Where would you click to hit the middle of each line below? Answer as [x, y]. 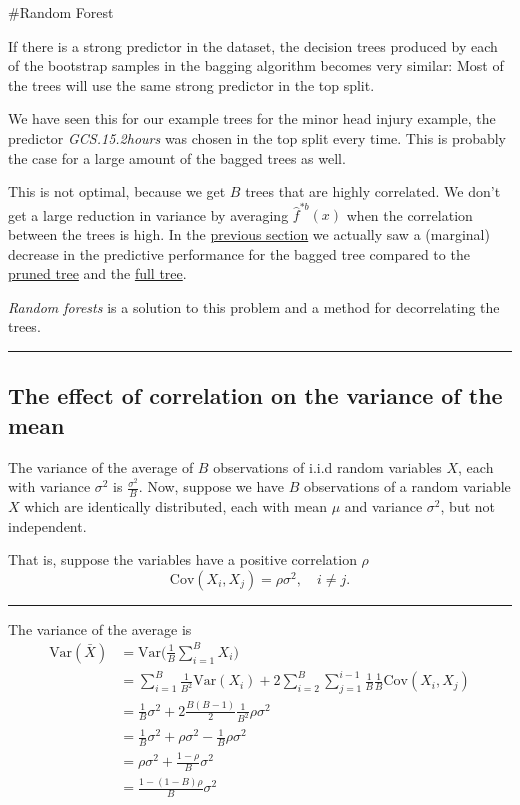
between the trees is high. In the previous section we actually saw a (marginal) [249, 234]
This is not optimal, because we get [117, 191]
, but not [468, 506]
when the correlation [409, 214]
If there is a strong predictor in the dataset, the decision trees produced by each [253, 45]
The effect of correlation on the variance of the [255, 395]
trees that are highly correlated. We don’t [373, 191]
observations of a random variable [407, 486]
